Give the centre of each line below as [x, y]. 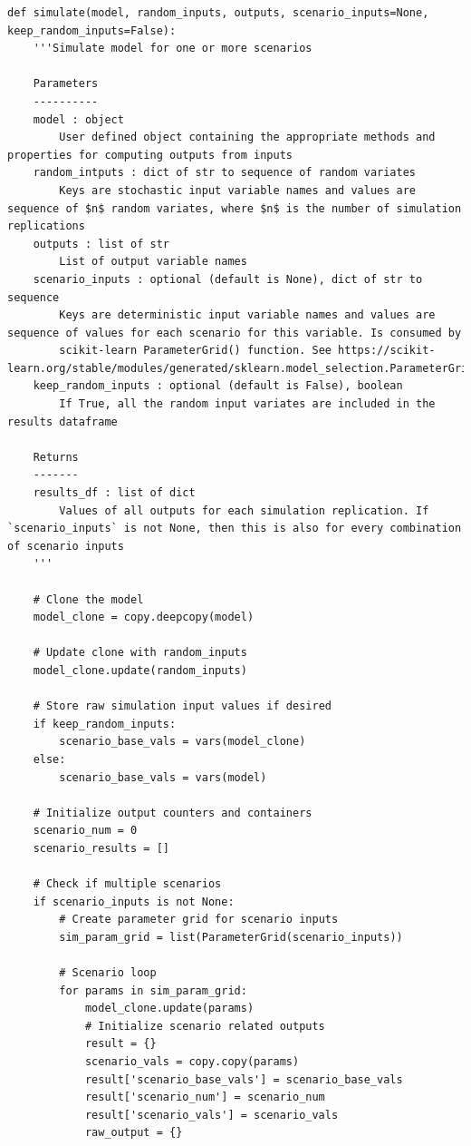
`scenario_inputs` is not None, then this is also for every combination [235, 529]
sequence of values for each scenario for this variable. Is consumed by [235, 333]
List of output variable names [153, 262]
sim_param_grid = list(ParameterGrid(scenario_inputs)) [231, 937]
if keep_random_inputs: [105, 724]
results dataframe [62, 421]
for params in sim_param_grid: [153, 990]
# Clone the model [88, 599]
